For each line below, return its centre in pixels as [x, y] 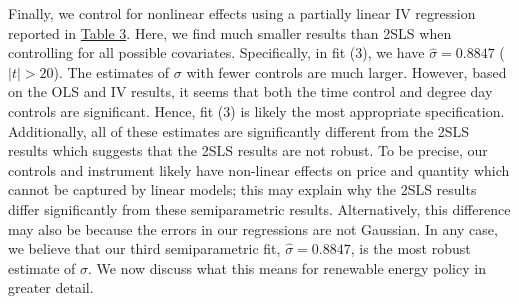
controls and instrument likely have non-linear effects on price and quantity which [259, 169]
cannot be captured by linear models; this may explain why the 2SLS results [242, 189]
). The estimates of [111, 71]
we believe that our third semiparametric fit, [144, 248]
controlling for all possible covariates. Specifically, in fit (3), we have [216, 52]
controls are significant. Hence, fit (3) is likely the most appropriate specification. [256, 110]
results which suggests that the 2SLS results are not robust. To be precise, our [248, 150]
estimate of [42, 267]
